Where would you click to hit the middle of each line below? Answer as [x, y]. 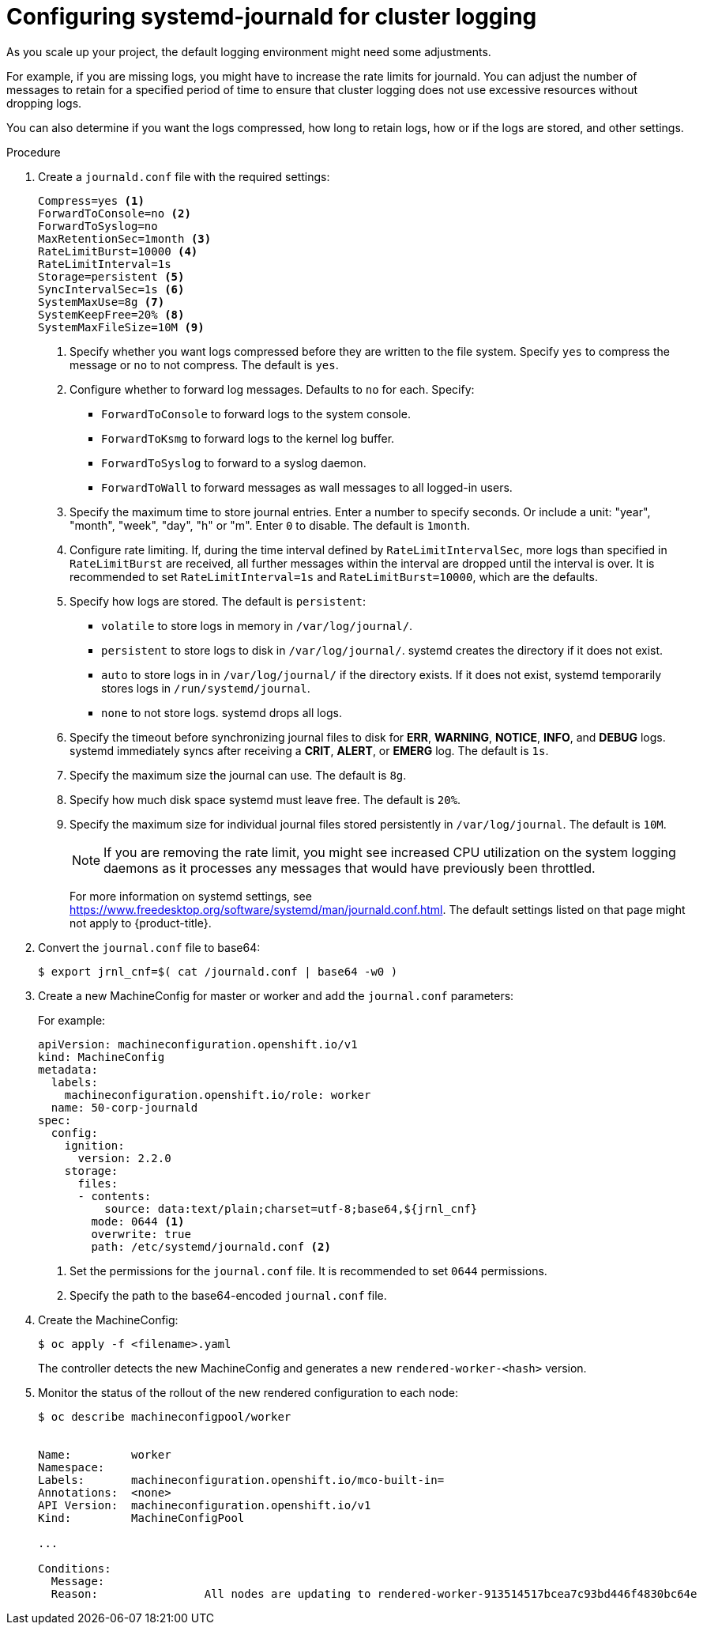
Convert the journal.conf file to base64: [149, 947]
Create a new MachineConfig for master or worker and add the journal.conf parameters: [276, 995]
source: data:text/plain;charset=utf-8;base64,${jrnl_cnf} [291, 1208]
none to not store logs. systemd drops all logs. [222, 712]
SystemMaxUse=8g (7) [102, 302]
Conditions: [75, 1568]
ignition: [94, 1145]
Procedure [34, 152]
